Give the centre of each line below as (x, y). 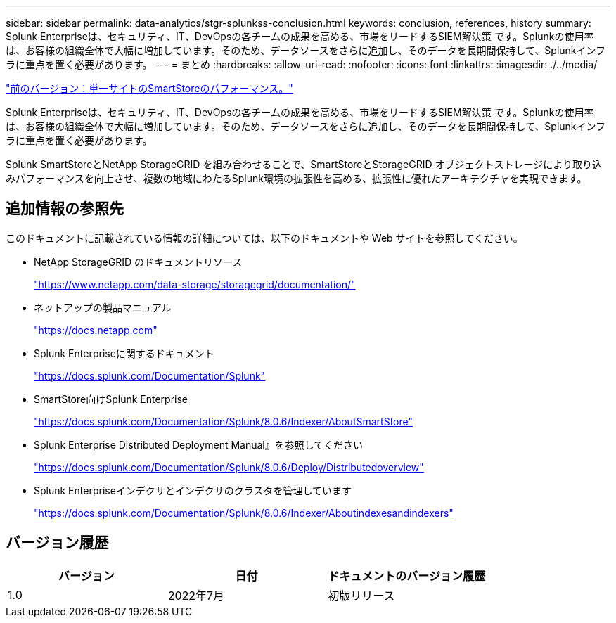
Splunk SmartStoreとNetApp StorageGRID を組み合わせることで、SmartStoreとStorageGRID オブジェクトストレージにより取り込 (304, 164)
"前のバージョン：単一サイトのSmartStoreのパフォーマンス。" (149, 88)
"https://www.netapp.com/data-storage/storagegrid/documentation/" (195, 284)
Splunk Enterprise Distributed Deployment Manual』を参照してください (198, 444)
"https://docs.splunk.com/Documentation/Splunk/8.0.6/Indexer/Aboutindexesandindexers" (244, 513)
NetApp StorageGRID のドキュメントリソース (138, 262)
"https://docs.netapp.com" (96, 330)
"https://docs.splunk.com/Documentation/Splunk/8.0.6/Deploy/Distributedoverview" (229, 467)
